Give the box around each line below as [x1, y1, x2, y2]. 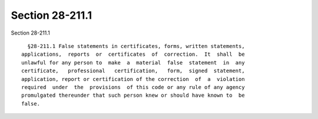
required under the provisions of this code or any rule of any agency [21, 84, 245, 90]
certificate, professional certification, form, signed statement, [21, 67, 245, 74]
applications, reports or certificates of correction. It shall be [21, 51, 245, 58]
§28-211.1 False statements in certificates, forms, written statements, [27, 43, 245, 49]
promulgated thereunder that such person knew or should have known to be [21, 92, 245, 99]
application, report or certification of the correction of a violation [21, 76, 245, 82]
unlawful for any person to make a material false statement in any [21, 59, 245, 66]
